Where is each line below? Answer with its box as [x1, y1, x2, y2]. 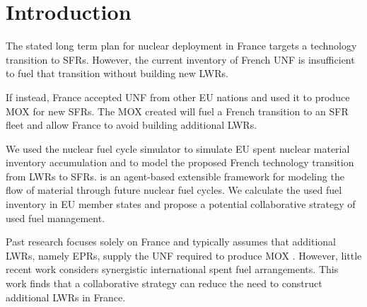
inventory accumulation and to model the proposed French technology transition [6, 155, 354, 170]
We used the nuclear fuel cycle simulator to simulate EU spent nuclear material [6, 141, 350, 156]
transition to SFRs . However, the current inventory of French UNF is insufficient [6, 52, 355, 66]
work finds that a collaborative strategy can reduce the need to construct [6, 276, 322, 291]
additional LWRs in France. [6, 289, 126, 304]
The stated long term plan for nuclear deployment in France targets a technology [6, 38, 357, 53]
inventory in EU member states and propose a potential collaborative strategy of [6, 197, 356, 212]
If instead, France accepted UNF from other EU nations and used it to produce [6, 89, 350, 104]
